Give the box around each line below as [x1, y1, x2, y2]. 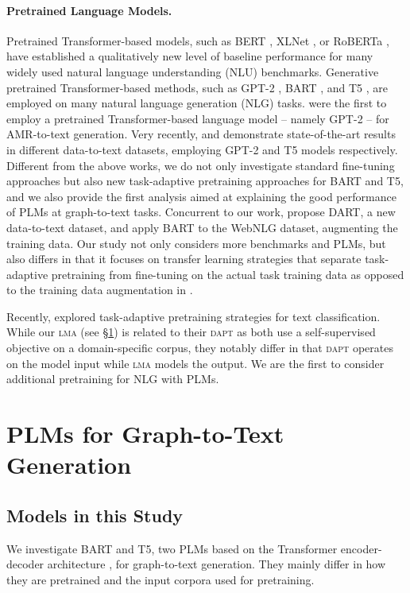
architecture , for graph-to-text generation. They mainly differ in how [47, 556, 386, 572]
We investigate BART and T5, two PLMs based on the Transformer [6, 540, 338, 556]
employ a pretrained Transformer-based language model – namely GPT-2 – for [6, 110, 389, 126]
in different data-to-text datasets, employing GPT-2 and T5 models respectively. [6, 141, 398, 157]
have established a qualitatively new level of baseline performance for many [6, 48, 373, 64]
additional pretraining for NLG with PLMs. [6, 370, 219, 387]
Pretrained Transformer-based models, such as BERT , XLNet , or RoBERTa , [6, 32, 389, 48]
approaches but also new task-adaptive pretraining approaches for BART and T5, [6, 172, 404, 189]
